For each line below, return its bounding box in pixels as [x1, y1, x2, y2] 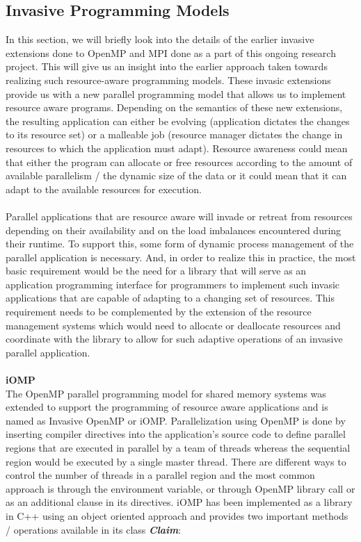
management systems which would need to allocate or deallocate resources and [6, 318, 341, 332]
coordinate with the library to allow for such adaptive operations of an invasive [6, 331, 343, 346]
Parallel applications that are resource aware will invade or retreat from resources [6, 208, 353, 223]
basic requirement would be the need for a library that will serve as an [6, 263, 307, 278]
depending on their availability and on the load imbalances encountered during [6, 222, 342, 237]
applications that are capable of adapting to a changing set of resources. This [6, 290, 335, 305]
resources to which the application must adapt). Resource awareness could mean [6, 140, 348, 155]
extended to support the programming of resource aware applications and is [6, 400, 328, 414]
